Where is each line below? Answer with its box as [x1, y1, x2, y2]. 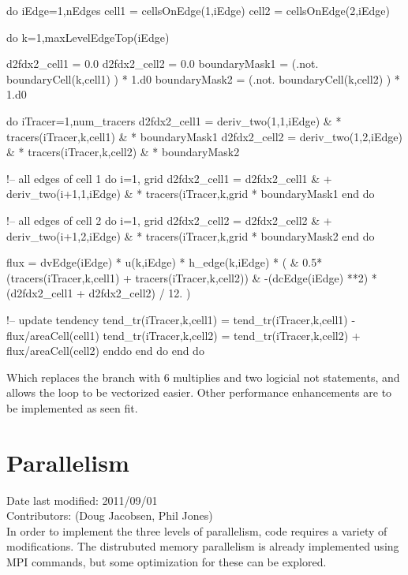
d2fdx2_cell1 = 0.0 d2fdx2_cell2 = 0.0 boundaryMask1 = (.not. [6, 55, 319, 72]
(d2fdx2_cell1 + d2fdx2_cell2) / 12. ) [6, 285, 191, 301]
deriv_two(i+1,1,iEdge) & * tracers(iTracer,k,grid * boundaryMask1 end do [6, 185, 375, 202]
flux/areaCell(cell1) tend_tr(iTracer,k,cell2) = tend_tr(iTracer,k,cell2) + [6, 327, 361, 343]
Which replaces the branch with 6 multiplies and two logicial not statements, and [6, 368, 400, 385]
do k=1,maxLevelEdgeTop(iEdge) [6, 28, 170, 45]
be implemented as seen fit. [6, 399, 138, 416]
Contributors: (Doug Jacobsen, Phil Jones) [6, 507, 213, 524]
